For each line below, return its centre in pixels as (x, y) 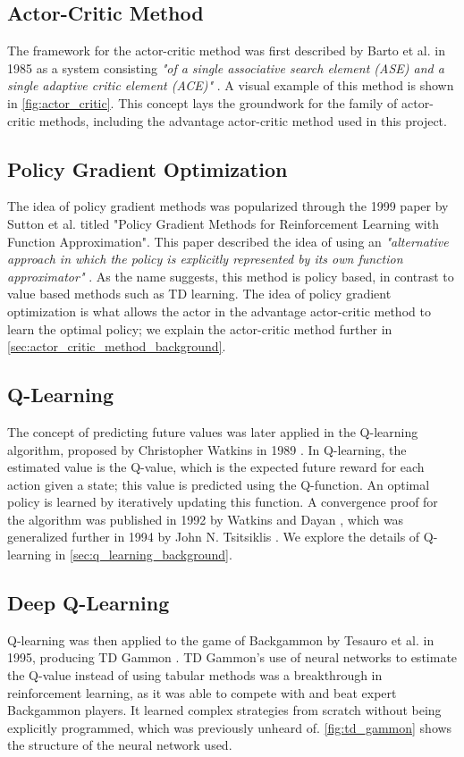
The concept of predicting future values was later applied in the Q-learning (213, 431)
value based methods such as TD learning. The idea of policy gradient (199, 294)
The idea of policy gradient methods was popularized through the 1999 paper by (228, 206)
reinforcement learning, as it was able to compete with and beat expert (202, 692)
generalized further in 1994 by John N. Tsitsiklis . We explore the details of (214, 537)
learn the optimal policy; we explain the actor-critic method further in (200, 328)
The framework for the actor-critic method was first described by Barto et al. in (226, 50)
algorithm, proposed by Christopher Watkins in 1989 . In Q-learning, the (207, 449)
